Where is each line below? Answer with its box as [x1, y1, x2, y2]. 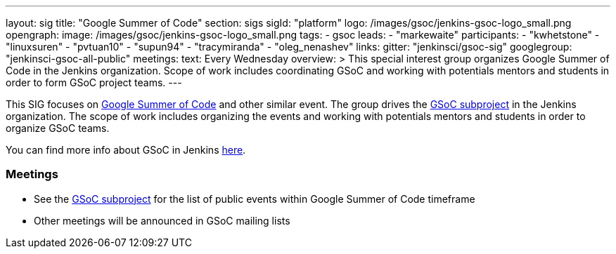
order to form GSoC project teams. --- [6, 76, 182, 88]
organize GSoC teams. [6, 122, 110, 134]
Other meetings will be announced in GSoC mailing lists [34, 214, 290, 227]
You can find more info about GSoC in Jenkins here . [6, 144, 246, 156]
